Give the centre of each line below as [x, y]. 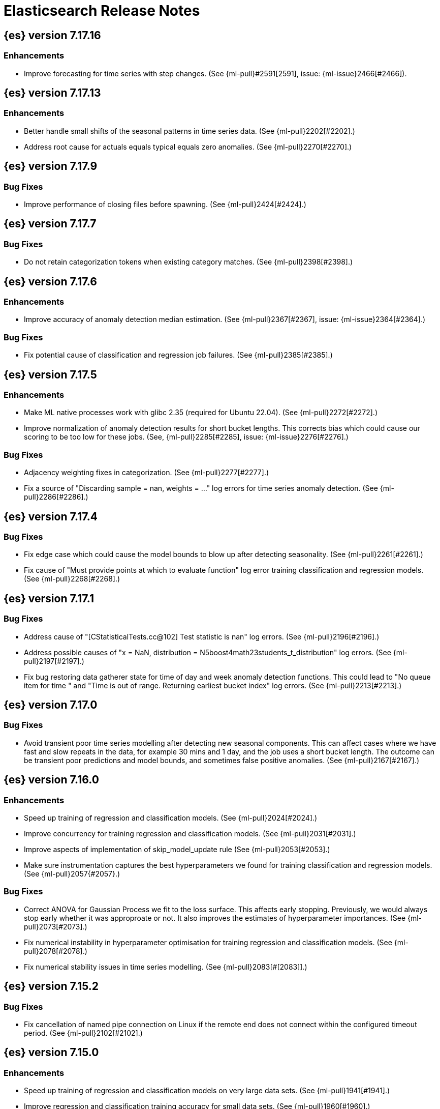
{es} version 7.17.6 [50, 281]
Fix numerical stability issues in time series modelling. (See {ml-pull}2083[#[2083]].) [166, 967]
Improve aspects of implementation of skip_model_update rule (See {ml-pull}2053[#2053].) [177, 850]
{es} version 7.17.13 [52, 93]
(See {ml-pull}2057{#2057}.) [72, 874]
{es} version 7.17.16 [52, 35]
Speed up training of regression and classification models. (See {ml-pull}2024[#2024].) [171, 818]
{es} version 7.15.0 [51, 1053]
